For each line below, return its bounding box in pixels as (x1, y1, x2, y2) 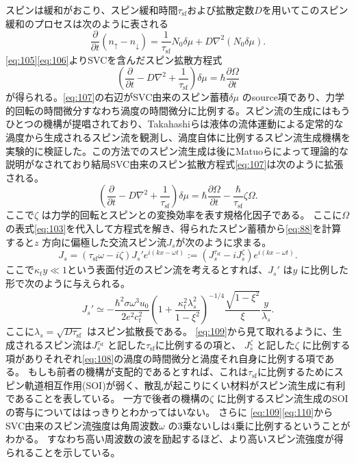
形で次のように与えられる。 (5, 275, 130, 290)
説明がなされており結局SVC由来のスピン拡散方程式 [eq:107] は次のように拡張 (5, 157, 344, 171)
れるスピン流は (24, 338, 92, 351)
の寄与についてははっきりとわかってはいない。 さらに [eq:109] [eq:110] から (5, 404, 333, 418)
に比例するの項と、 (155, 338, 242, 351)
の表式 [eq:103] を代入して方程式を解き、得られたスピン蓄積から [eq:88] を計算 (5, 221, 342, 236)
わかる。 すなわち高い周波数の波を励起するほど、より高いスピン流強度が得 (5, 431, 344, 446)
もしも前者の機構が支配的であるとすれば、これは (27, 364, 249, 379)
